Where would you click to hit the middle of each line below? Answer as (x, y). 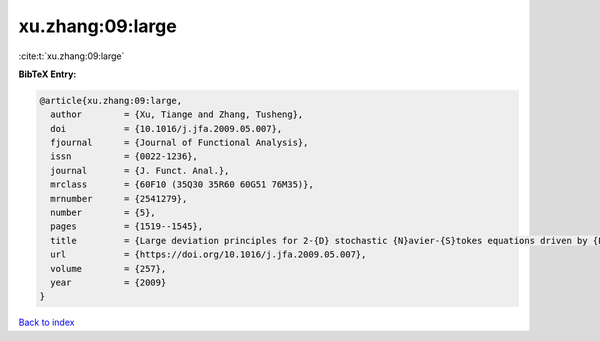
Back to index (46, 322)
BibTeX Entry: (47, 74)
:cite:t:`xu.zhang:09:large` (71, 56)
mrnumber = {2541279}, (119, 198)
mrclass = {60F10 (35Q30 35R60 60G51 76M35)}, (182, 184)
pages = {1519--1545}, (127, 226)
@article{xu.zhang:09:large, (111, 100)
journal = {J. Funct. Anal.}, (140, 170)
